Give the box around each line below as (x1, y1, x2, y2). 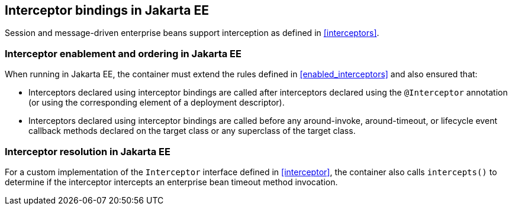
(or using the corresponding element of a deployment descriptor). (28, 97, 285, 108)
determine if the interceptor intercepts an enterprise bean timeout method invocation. (5, 176, 338, 187)
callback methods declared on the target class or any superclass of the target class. (28, 126, 356, 136)
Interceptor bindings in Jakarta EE (5, 3, 210, 18)
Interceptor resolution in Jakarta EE (5, 145, 170, 157)
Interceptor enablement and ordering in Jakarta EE (5, 47, 241, 60)
